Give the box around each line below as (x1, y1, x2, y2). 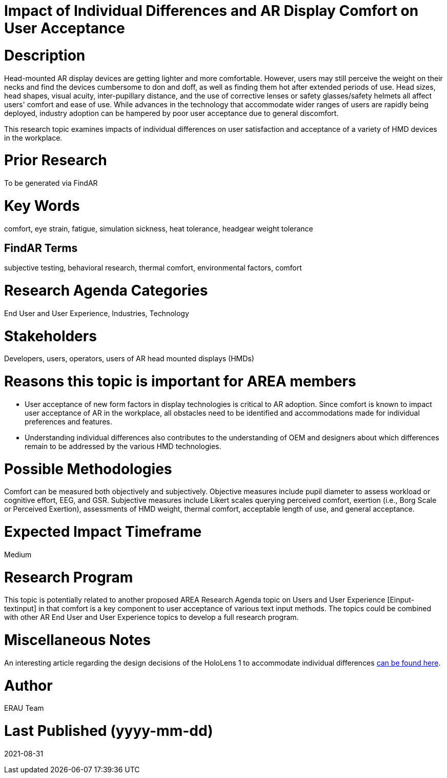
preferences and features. (25, 417, 112, 426)
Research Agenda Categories (4, 282, 208, 300)
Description (4, 46, 86, 64)
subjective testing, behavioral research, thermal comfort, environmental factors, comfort (4, 263, 302, 273)
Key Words (4, 197, 80, 215)
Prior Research (4, 151, 107, 169)
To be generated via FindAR (4, 179, 98, 187)
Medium (4, 550, 32, 559)
